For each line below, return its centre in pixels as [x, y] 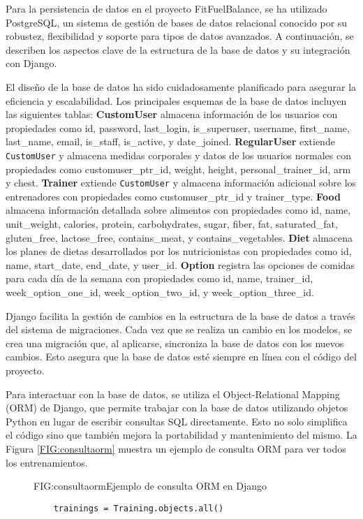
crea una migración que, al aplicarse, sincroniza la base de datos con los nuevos [175, 343]
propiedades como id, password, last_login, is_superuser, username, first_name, [178, 127]
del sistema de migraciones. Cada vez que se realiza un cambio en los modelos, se [179, 329]
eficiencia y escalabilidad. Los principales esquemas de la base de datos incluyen [176, 100]
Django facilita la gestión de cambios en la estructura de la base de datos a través [180, 315]
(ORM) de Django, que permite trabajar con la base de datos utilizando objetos [177, 408]
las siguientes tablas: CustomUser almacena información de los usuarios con [172, 114]
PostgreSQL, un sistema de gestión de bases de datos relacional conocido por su [177, 22]
